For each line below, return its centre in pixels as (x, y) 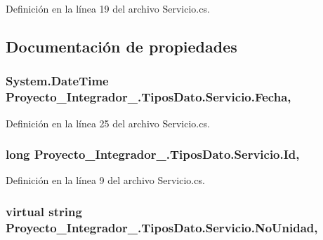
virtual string (44, 211)
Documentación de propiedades (121, 46)
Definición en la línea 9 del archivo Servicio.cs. (105, 180)
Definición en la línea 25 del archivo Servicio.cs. (108, 123)
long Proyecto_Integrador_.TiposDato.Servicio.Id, (153, 154)
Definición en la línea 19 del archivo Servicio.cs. (108, 8)
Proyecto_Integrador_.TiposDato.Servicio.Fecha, (149, 97)
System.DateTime (57, 81)
